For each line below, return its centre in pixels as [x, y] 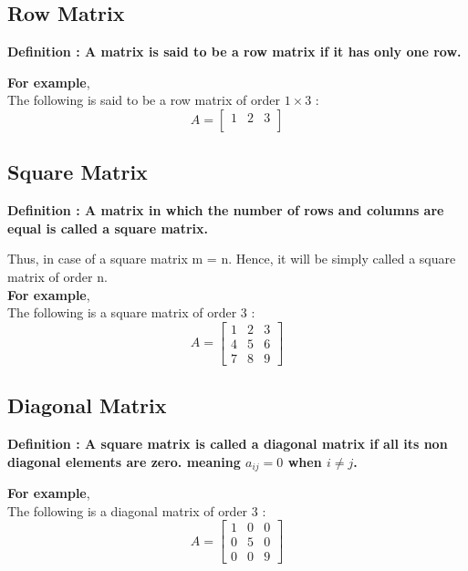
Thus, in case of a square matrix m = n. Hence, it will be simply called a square [232, 259]
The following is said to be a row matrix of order [144, 100]
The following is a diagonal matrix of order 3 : [137, 510]
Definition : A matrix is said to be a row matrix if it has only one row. [234, 52]
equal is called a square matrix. [108, 228]
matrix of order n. [57, 276]
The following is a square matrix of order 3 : [131, 312]
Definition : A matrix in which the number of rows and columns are [226, 210]
